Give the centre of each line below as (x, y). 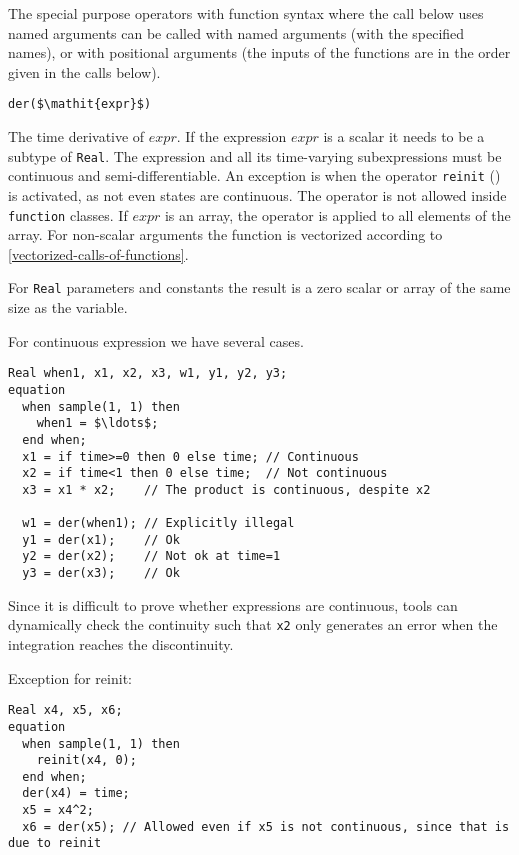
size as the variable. (68, 307)
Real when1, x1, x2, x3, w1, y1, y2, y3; (148, 373)
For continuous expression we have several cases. (156, 340)
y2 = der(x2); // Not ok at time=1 (151, 556)
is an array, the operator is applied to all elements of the (337, 214)
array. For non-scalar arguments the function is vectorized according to (225, 234)
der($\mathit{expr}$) (80, 104)
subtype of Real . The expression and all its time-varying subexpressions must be (255, 155)
